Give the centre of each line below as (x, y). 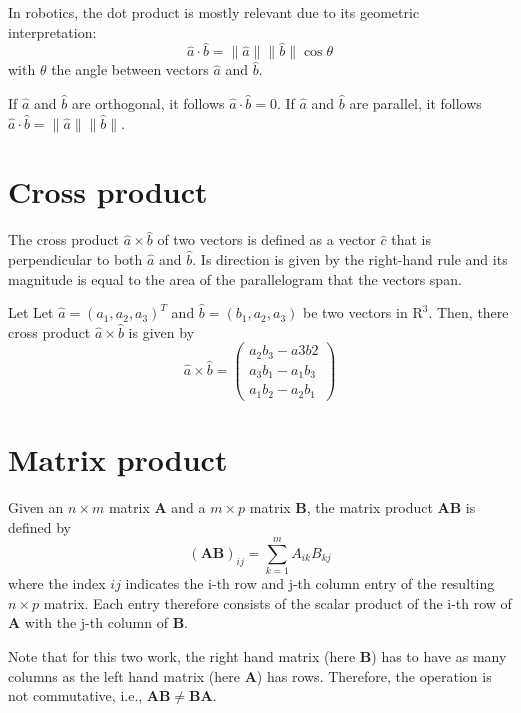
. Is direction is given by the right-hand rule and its (350, 258)
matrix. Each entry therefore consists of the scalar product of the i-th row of (277, 602)
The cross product (64, 239)
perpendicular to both (75, 258)
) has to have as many (439, 656)
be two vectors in (355, 312)
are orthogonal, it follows (148, 103)
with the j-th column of (96, 622)
